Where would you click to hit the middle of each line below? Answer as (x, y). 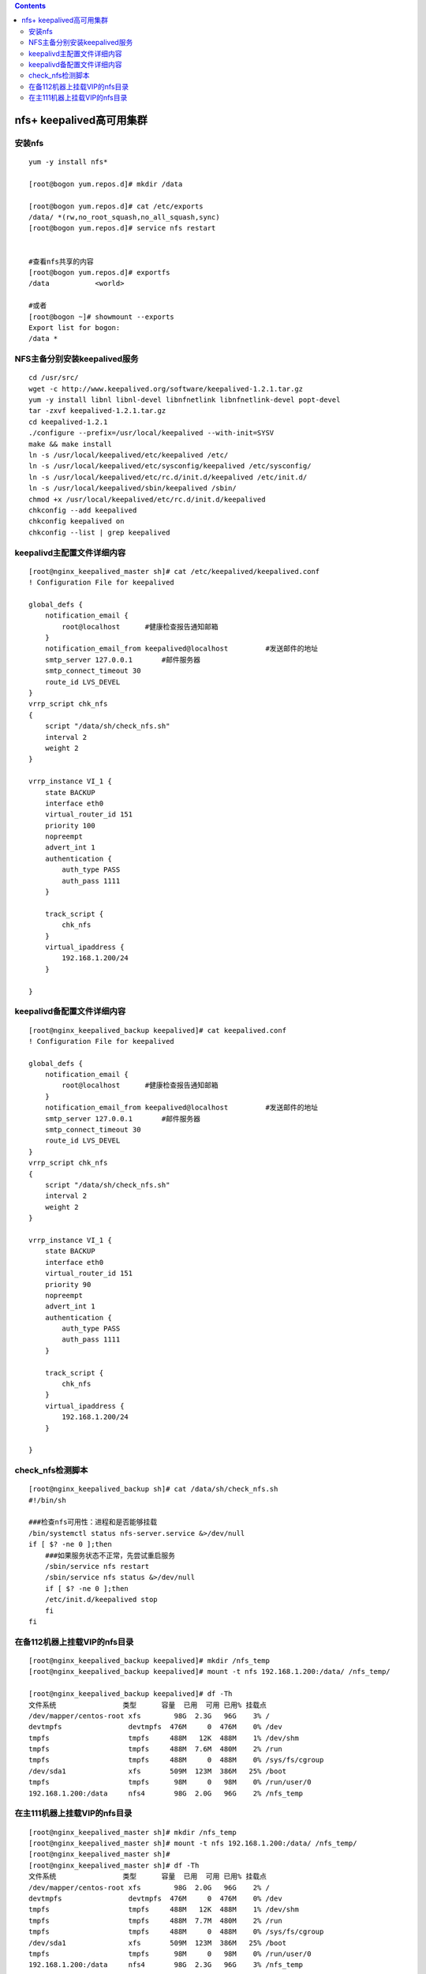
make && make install (70, 444)
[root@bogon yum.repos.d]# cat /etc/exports (116, 206)
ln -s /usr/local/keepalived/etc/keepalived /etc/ (129, 455)
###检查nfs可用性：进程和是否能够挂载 (93, 1522)
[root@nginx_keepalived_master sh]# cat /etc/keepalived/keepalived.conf (174, 571)
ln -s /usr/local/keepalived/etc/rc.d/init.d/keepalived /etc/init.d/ (168, 477)
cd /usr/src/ (54, 378)
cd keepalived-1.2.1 (68, 422)
